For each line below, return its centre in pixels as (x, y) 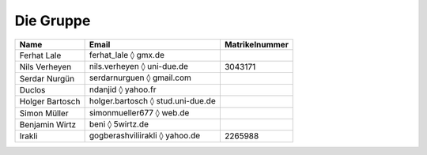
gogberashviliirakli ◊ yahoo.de (145, 136)
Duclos (32, 89)
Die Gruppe (53, 21)
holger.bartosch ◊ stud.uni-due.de (153, 101)
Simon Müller (44, 113)
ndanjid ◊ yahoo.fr (123, 89)
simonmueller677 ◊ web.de (139, 112)
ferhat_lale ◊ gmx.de (127, 55)
